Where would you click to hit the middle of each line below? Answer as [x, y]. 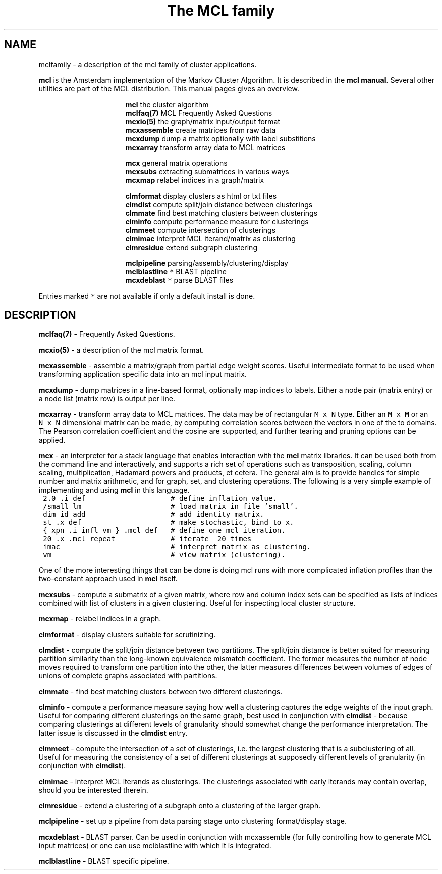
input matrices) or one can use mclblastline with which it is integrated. [155, 846]
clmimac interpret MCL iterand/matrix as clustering [210, 238]
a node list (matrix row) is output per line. [107, 399]
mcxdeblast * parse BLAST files [179, 280]
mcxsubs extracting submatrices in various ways [207, 171]
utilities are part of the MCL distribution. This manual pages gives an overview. [169, 88]
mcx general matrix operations [176, 163]
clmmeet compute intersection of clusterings [201, 230]
